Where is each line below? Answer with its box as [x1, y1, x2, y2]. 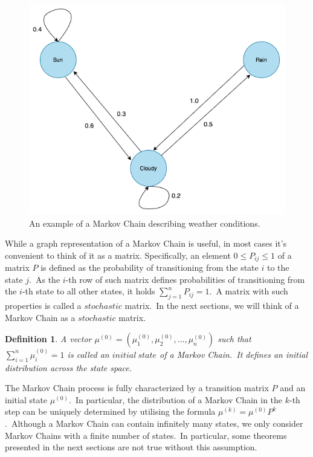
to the [266, 261, 289, 274]
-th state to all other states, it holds [22, 285, 155, 297]
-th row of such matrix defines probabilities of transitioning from [65, 273, 305, 285]
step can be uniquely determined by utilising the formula [5, 405, 216, 418]
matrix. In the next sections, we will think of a [124, 299, 299, 312]
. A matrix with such [209, 285, 288, 297]
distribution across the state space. [5, 361, 132, 374]
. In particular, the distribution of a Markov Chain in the [69, 393, 283, 406]
